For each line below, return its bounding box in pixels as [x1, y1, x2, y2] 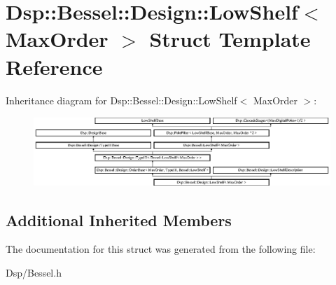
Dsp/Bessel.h [6, 265, 62, 279]
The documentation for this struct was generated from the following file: [6, 242, 316, 256]
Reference [6, 52, 103, 81]
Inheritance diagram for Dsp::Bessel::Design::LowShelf [6, 92, 237, 107]
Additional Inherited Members [6, 209, 232, 230]
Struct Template [149, 25, 311, 53]
